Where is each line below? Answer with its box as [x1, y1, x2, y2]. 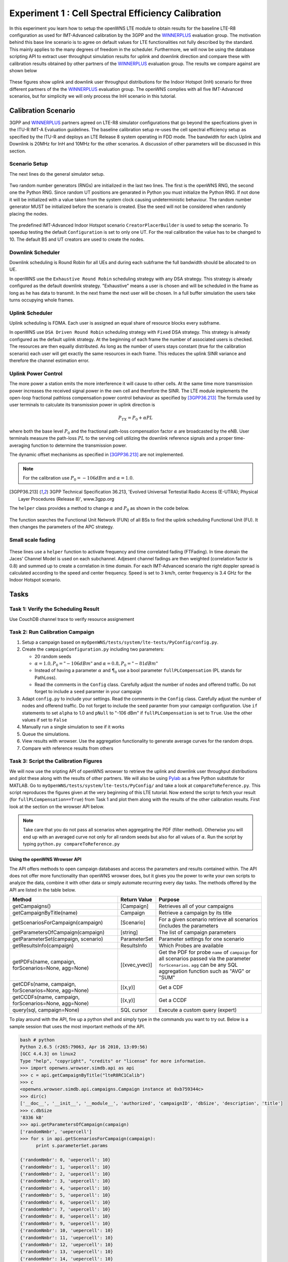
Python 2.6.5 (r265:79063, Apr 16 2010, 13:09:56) [20, 1044, 148, 1049]
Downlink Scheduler [9, 249, 60, 256]
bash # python [20, 1037, 55, 1042]
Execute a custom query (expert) [158, 1007, 237, 1014]
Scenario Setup [9, 161, 48, 168]
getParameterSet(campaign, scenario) [12, 935, 103, 942]
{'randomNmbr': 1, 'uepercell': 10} [20, 1164, 111, 1170]
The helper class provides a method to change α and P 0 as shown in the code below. [9, 505, 189, 512]
